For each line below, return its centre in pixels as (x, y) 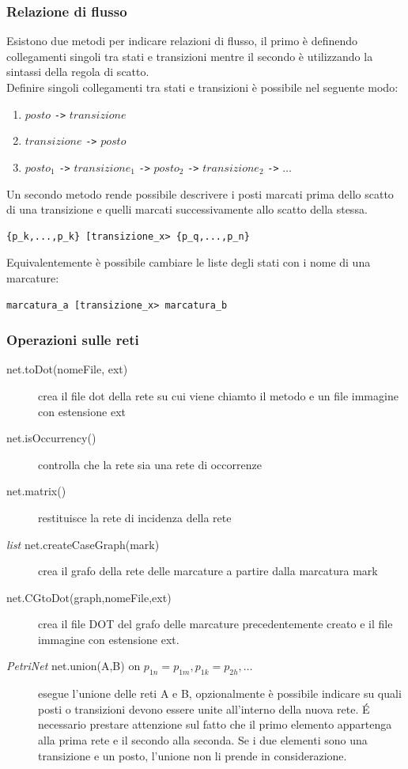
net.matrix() (36, 491)
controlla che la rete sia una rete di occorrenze (150, 464)
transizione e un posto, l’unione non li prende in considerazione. (193, 755)
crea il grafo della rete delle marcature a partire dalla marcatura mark (208, 571)
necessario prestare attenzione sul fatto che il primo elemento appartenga (215, 724)
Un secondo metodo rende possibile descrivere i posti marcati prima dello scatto (200, 193)
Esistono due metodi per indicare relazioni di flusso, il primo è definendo (182, 41)
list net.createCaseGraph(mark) (83, 544)
